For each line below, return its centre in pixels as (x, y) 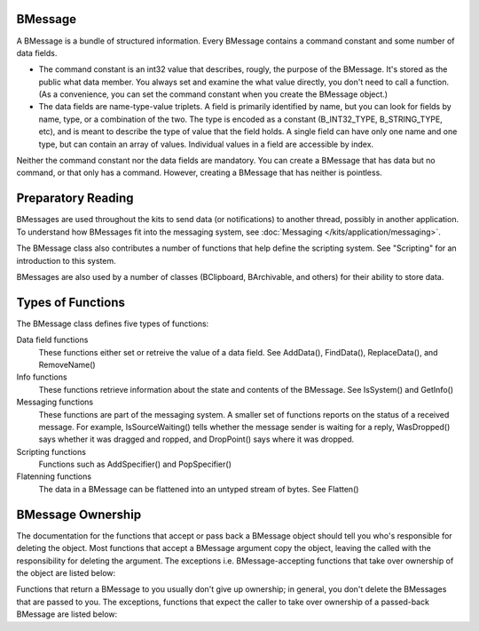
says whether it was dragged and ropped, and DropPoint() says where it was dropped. (196, 439)
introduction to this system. (66, 260)
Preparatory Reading (75, 199)
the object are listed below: (66, 572)
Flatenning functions (54, 476)
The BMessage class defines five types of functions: (113, 323)
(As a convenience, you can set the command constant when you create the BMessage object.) (213, 94)
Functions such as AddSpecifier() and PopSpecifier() (135, 464)
